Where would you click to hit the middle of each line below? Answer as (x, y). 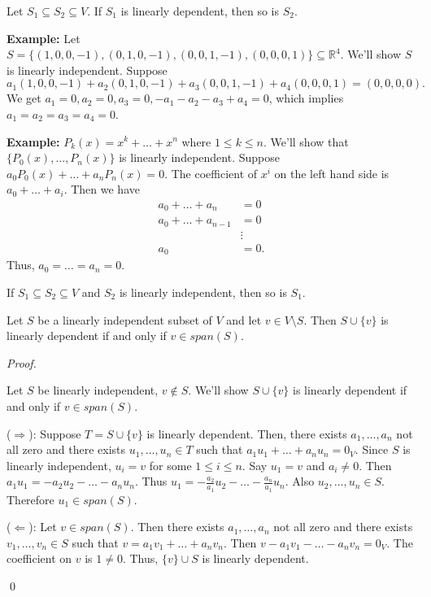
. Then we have (102, 189)
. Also (300, 481)
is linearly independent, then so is (203, 292)
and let (244, 319)
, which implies (306, 98)
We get (24, 98)
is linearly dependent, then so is (200, 11)
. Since (372, 449)
